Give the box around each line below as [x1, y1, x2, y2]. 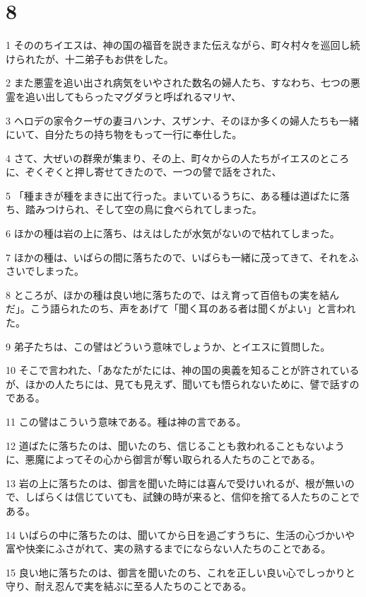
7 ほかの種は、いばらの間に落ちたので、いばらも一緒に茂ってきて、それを [6, 249, 349, 264]
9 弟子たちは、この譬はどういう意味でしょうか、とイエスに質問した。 [6, 339, 331, 353]
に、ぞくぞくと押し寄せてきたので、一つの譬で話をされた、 [6, 164, 282, 179]
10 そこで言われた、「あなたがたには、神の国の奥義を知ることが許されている [6, 363, 360, 377]
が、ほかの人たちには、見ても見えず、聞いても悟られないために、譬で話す [6, 376, 350, 391]
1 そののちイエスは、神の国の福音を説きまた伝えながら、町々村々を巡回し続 [6, 38, 360, 52]
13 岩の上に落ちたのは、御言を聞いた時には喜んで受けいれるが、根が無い [6, 475, 345, 490]
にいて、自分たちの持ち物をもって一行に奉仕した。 [6, 127, 242, 142]
